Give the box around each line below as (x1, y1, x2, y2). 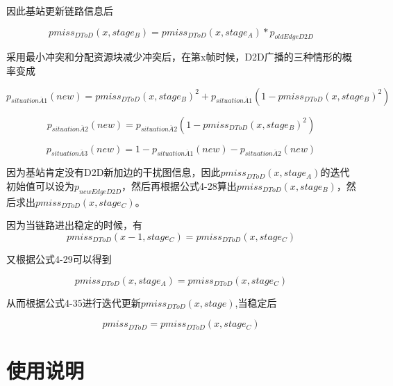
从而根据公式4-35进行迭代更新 (6, 295, 141, 309)
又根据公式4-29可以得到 (6, 251, 112, 266)
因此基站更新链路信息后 (6, 3, 113, 17)
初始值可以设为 (6, 178, 74, 193)
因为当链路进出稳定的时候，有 (6, 218, 142, 232)
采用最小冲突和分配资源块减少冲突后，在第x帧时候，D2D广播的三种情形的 (6, 49, 342, 64)
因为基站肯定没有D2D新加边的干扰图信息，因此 (6, 165, 221, 179)
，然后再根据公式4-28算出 (122, 178, 237, 193)
